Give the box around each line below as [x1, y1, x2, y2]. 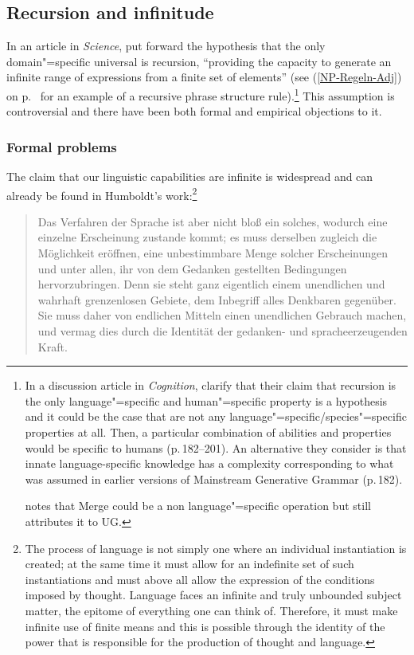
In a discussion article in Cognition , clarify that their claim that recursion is [25, 377, 396, 394]
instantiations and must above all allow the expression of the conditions [25, 571, 375, 587]
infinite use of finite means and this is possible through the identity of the [25, 618, 385, 634]
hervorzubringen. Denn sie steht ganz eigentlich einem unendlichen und [37, 276, 385, 292]
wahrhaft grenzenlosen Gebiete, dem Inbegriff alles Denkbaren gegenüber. [37, 291, 396, 308]
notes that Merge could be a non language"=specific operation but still [25, 497, 371, 514]
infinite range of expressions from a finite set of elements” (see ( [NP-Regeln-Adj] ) [6, 69, 402, 85]
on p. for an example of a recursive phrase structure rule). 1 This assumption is [6, 84, 395, 104]
